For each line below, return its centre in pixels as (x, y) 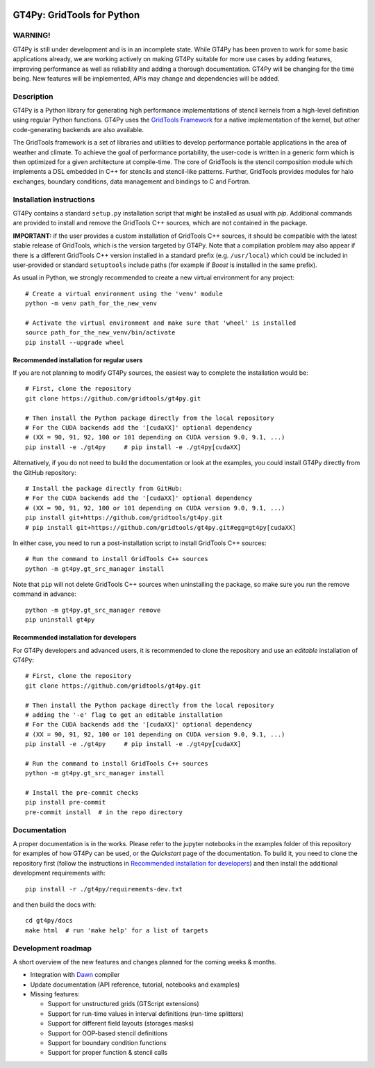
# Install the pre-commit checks (82, 793)
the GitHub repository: (44, 472)
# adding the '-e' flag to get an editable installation (124, 715)
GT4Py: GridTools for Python (76, 15)
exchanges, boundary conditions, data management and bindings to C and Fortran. (132, 181)
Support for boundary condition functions (107, 1043)
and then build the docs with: (55, 905)
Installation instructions (54, 200)
